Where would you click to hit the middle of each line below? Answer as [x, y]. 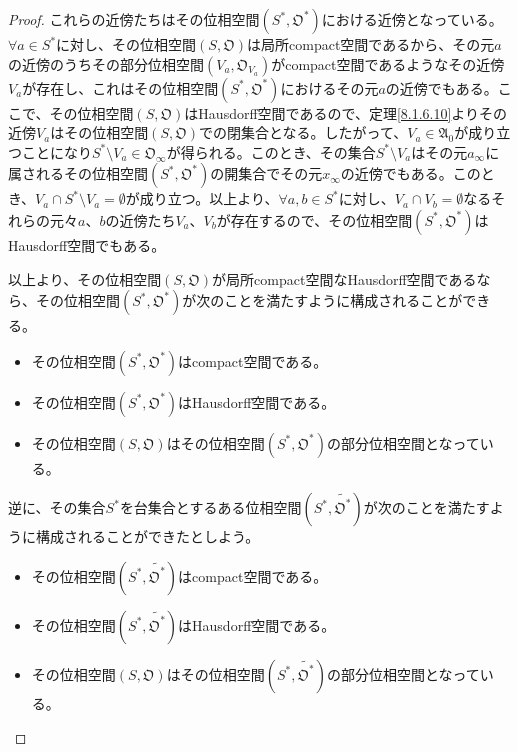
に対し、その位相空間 [126, 44]
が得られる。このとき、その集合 [271, 151]
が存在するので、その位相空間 [314, 219]
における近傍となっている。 [412, 19]
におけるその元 [329, 87]
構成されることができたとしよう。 [147, 536]
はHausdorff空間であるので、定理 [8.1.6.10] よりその [346, 112]
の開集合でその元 [266, 173]
